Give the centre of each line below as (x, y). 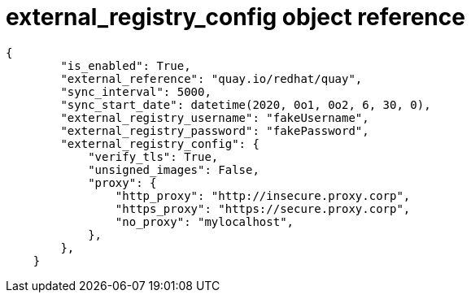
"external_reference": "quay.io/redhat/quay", (212, 78)
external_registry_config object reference (235, 17)
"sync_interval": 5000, (136, 91)
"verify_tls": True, (153, 156)
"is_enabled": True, (126, 65)
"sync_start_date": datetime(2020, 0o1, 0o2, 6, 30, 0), (246, 104)
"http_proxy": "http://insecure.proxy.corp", (263, 195)
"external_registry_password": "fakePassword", (215, 130)
